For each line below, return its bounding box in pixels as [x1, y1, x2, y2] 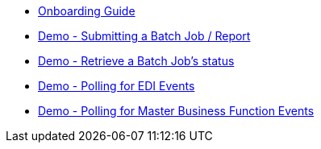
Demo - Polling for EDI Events [38, 79, 195, 93]
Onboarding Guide [38, 4, 135, 18]
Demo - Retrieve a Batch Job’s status [38, 54, 235, 68]
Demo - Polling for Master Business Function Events [38, 104, 315, 118]
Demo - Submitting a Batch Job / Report [38, 29, 251, 43]
